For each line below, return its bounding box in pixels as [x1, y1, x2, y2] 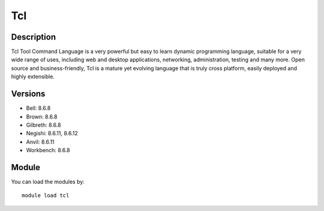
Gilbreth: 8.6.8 [26, 121, 61, 129]
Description [11, 32, 56, 42]
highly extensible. [11, 73, 55, 81]
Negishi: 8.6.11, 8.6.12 [26, 130, 78, 137]
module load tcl [22, 192, 70, 199]
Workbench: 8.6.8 [26, 147, 70, 154]
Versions [11, 89, 46, 99]
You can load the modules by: [11, 178, 85, 185]
